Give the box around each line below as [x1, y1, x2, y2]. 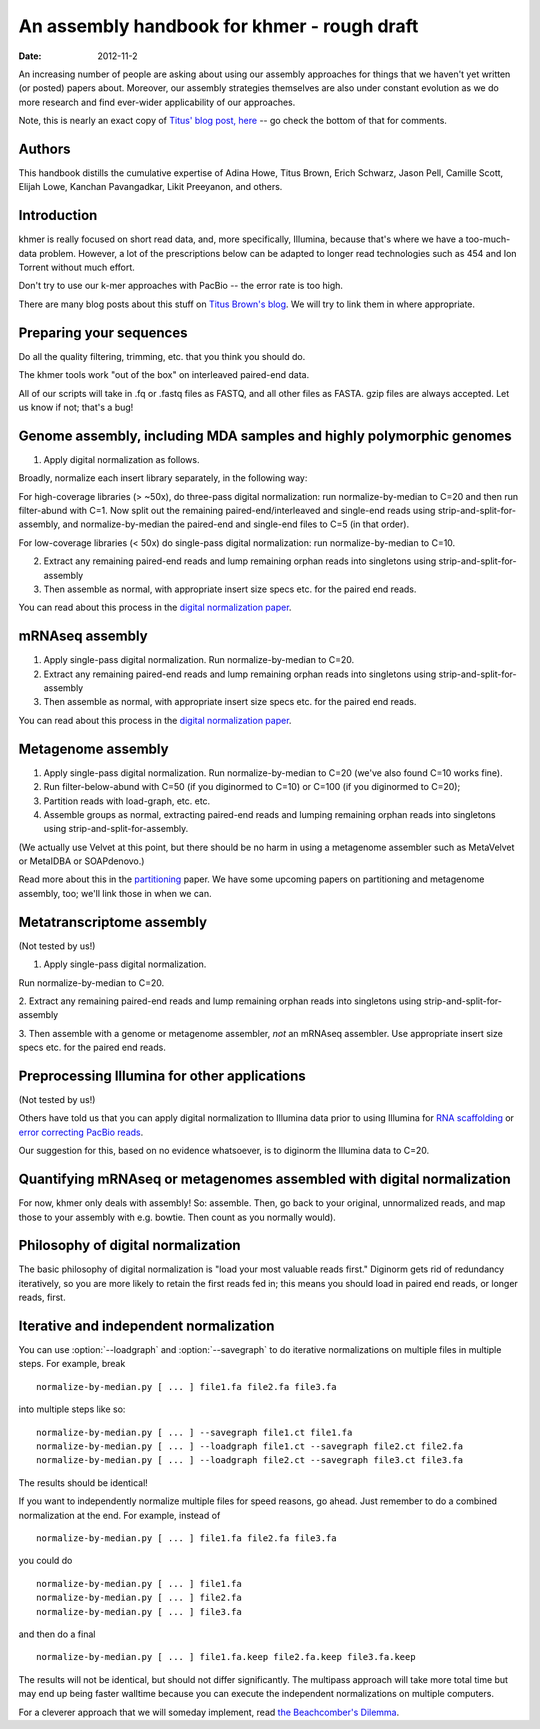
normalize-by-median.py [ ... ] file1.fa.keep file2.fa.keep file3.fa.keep [36, 1651, 416, 1663]
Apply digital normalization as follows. [43, 453, 200, 465]
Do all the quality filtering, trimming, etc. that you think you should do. [18, 350, 306, 362]
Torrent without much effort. [18, 261, 135, 274]
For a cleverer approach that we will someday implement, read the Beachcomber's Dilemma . [18, 1706, 400, 1718]
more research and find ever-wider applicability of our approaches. [18, 96, 296, 108]
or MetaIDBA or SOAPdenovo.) [18, 855, 145, 867]
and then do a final [18, 1628, 96, 1640]
